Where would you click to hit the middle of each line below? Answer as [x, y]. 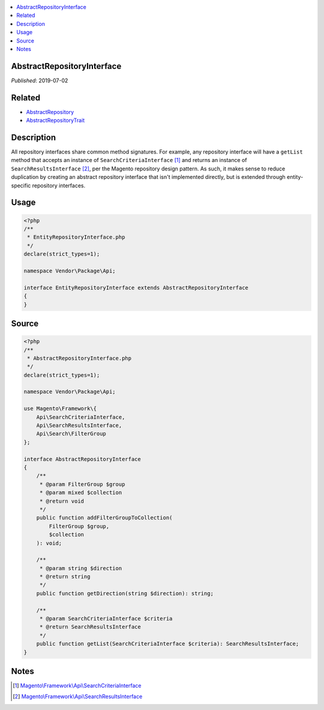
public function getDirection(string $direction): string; [125, 593]
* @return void [61, 501]
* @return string [65, 577]
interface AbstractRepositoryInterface [82, 459]
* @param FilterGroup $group [82, 484]
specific [21, 185]
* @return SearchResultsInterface [90, 627]
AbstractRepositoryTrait [55, 121]
